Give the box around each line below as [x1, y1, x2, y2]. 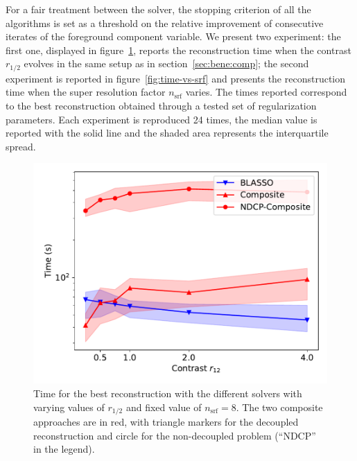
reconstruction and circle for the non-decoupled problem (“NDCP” [33, 428, 316, 442]
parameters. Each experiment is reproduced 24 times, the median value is [6, 112, 317, 126]
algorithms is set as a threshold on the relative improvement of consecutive [6, 15, 324, 30]
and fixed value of [125, 399, 202, 414]
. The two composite [236, 399, 323, 414]
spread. [6, 139, 36, 153]
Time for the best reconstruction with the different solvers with [33, 385, 302, 400]
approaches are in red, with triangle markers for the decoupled [33, 415, 299, 429]
